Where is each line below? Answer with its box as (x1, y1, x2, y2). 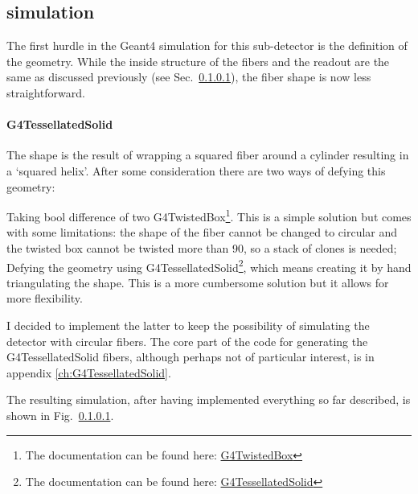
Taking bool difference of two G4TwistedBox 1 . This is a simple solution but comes (6, 206, 412, 224)
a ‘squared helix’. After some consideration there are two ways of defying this (6, 162, 386, 179)
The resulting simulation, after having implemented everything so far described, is (6, 391, 411, 408)
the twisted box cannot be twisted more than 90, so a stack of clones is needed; (6, 240, 397, 256)
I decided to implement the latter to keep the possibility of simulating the (6, 317, 370, 334)
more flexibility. (6, 290, 83, 307)
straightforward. (6, 84, 85, 101)
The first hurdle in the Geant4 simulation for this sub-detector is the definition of (6, 37, 408, 54)
